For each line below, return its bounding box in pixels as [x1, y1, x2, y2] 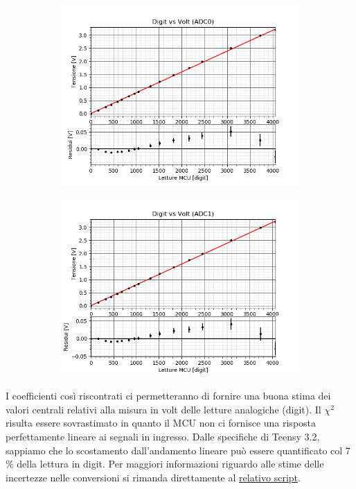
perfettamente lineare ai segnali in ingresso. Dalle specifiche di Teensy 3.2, [6, 429, 320, 443]
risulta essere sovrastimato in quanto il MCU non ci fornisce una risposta [6, 415, 317, 430]
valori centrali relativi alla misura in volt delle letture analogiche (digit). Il [6, 402, 321, 416]
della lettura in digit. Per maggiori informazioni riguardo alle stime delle [17, 456, 324, 471]
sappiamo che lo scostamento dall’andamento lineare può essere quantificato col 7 [6, 443, 350, 457]
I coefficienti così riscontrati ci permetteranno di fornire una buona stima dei [6, 388, 331, 403]
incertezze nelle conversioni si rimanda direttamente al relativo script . [6, 470, 301, 484]
